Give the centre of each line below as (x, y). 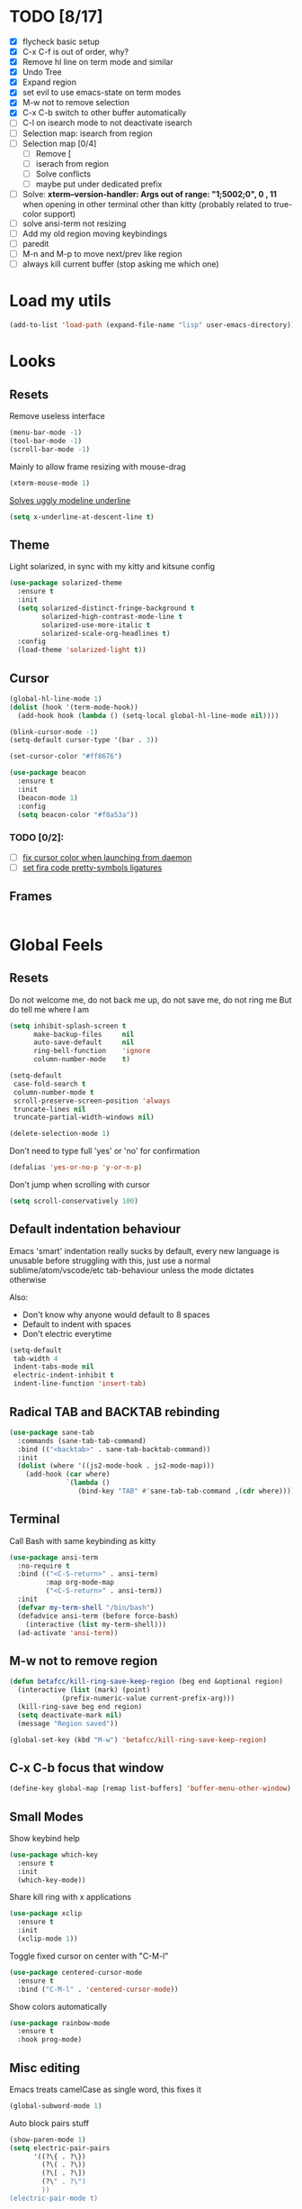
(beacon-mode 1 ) (48, 798)
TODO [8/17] (56, 17)
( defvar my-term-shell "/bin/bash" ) (86, 1607)
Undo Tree (42, 72)
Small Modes (46, 1817)
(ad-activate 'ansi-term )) (68, 1632)
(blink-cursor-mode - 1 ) (54, 732)
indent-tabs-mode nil (53, 1367)
